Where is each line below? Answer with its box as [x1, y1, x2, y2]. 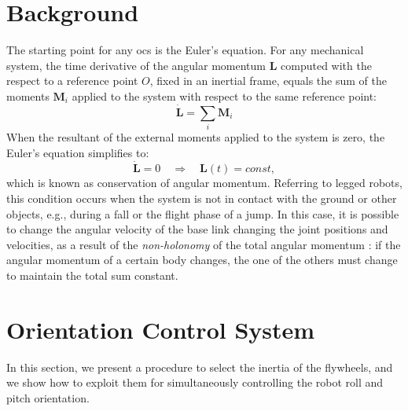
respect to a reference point [6, 72, 138, 89]
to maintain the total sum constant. [6, 267, 178, 284]
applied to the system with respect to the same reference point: [72, 87, 377, 104]
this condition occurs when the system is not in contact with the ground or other [6, 190, 397, 207]
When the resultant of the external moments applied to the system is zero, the [6, 129, 385, 145]
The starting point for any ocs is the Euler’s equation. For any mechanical [6, 42, 364, 58]
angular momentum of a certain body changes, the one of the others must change [6, 251, 398, 268]
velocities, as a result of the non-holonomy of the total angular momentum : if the [6, 236, 401, 252]
